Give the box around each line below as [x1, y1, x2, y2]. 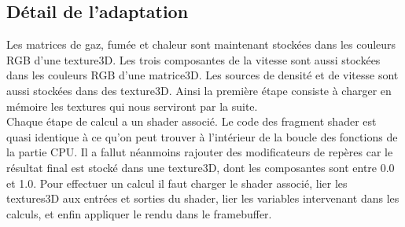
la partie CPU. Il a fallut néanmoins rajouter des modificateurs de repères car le [6, 144, 393, 160]
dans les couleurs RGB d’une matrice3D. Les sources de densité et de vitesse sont [6, 67, 399, 83]
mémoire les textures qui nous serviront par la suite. [6, 97, 258, 114]
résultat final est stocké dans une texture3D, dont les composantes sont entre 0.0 [6, 159, 395, 175]
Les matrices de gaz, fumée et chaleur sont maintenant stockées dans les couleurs [6, 36, 396, 53]
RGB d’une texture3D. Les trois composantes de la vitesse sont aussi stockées [6, 51, 381, 68]
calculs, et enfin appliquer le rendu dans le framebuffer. [6, 205, 272, 222]
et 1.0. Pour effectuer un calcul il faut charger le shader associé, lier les [6, 174, 348, 191]
